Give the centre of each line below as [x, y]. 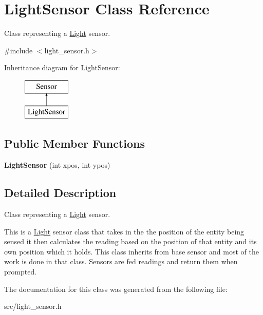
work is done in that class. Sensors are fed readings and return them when [121, 261]
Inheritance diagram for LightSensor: [62, 67]
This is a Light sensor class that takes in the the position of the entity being [124, 231]
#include [18, 50]
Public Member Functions [74, 143]
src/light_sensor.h [33, 306]
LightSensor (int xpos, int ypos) [57, 165]
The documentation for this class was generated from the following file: [116, 289]
